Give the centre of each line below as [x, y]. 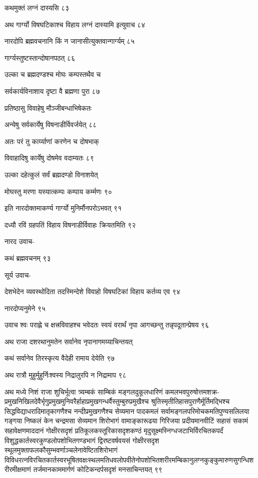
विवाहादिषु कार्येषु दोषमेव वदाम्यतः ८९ [49, 158]
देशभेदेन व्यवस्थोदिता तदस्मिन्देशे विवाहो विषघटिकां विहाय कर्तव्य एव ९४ [92, 291]
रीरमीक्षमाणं [18, 469]
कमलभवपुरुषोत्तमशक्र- [192, 391]
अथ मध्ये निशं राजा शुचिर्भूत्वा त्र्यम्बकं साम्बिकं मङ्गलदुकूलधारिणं [84, 391]
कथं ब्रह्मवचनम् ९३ [28, 258]
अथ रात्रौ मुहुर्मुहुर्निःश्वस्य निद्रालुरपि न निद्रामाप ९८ [66, 375]
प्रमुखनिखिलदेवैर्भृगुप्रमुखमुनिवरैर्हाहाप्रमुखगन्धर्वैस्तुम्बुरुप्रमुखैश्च [77, 401]
